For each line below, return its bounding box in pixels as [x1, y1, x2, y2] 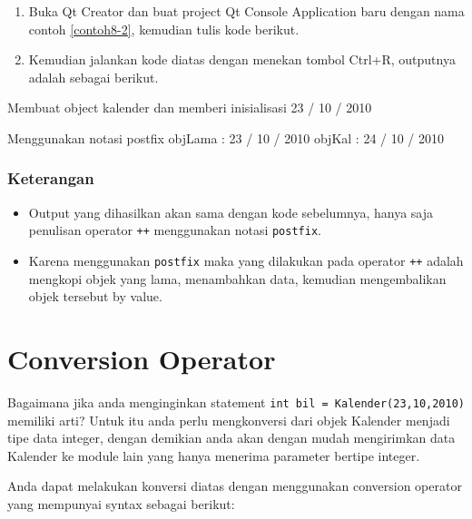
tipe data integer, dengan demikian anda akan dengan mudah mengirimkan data [7, 428, 456, 447]
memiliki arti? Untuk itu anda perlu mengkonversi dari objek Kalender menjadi [7, 410, 450, 429]
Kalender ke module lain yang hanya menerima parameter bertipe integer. [7, 446, 420, 465]
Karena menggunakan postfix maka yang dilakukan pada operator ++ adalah [28, 251, 464, 270]
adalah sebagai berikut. [28, 67, 159, 86]
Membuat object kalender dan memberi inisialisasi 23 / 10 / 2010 [7, 98, 372, 117]
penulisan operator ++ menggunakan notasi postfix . [28, 220, 321, 240]
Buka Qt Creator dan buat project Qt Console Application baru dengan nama [28, 2, 465, 20]
